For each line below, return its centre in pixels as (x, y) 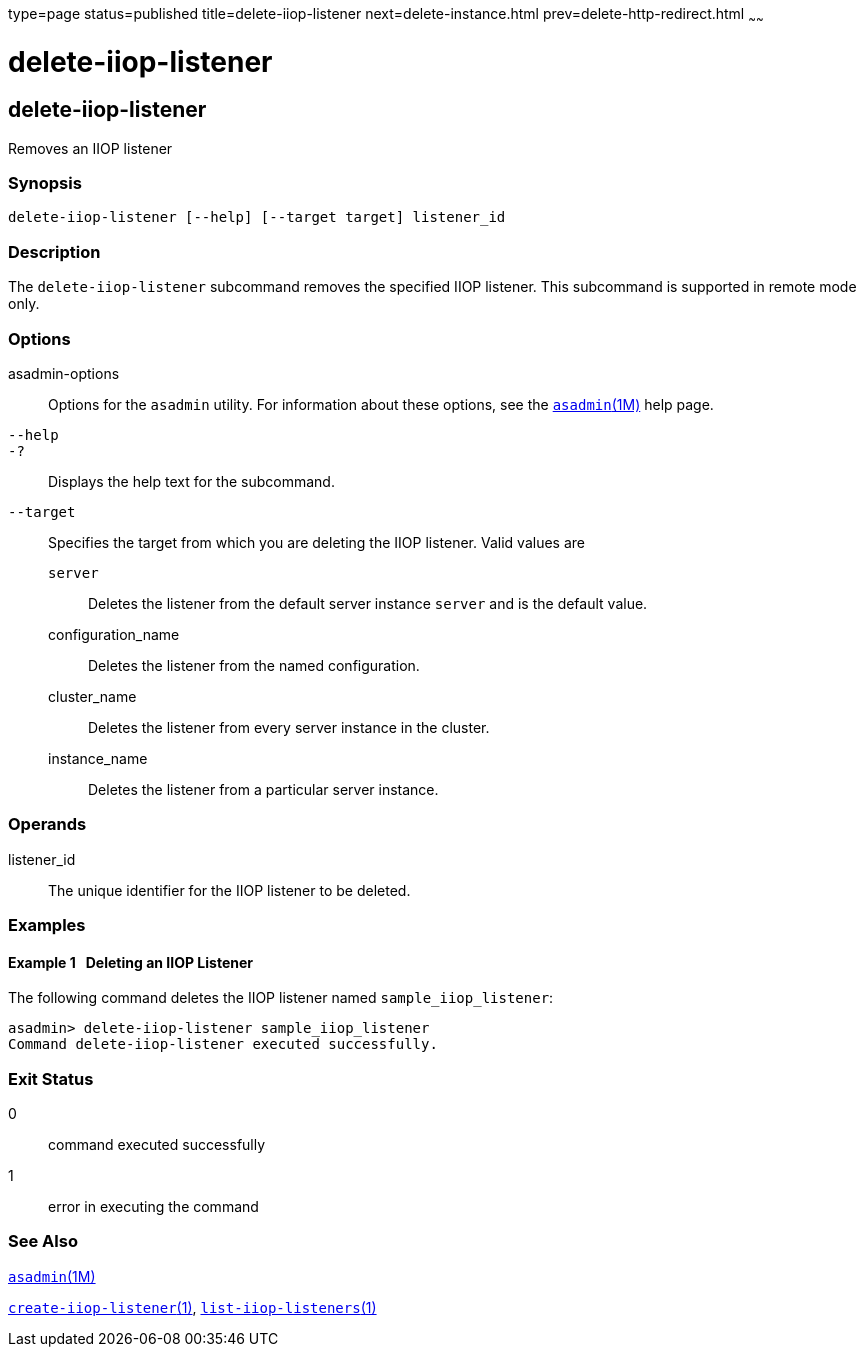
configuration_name (114, 634)
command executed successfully (157, 1145)
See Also (43, 1241)
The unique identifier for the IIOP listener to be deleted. (229, 890)
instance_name (98, 758)
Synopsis (45, 183)
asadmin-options (64, 373)
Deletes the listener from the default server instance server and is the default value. (368, 603)
